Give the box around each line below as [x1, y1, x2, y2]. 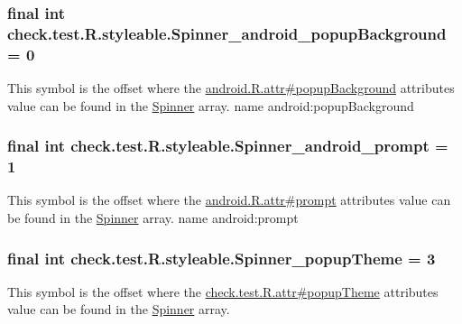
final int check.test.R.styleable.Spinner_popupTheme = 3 [7, 246, 436, 269]
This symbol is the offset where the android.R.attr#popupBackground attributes [7, 79, 455, 97]
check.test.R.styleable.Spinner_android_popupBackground [7, 22, 447, 44]
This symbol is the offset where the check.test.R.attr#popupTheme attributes [7, 282, 439, 301]
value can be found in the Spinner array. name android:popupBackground [7, 96, 414, 115]
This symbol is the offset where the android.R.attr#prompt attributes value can [7, 190, 451, 209]
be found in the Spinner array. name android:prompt [7, 208, 299, 227]
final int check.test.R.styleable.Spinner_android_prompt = [7, 134, 448, 157]
